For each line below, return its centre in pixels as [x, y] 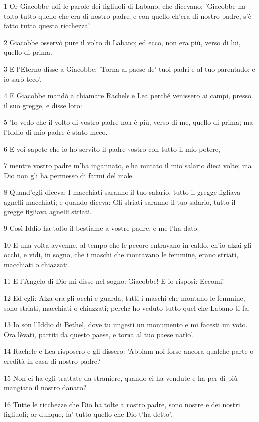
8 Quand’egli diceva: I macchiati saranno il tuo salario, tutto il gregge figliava [122, 192]
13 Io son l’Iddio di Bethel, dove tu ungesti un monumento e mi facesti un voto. [126, 324]
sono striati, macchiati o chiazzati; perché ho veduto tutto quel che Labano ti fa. [127, 308]
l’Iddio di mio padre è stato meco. [56, 131]
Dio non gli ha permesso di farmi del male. [69, 175]
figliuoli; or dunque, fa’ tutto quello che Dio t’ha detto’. [88, 414]
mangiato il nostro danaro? [45, 387]
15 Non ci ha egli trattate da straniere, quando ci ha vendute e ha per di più [121, 377]
